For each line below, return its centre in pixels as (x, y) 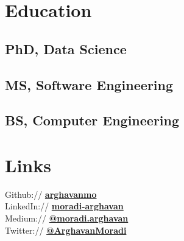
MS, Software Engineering (89, 84)
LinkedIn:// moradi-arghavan (64, 206)
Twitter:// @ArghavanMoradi (66, 230)
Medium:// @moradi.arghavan (67, 218)
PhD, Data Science (66, 48)
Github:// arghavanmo (51, 194)
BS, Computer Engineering (92, 120)
